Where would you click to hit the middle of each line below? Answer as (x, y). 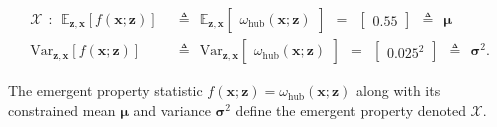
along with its (398, 90)
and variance (172, 109)
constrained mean (62, 109)
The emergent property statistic (105, 90)
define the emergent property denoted (350, 109)
